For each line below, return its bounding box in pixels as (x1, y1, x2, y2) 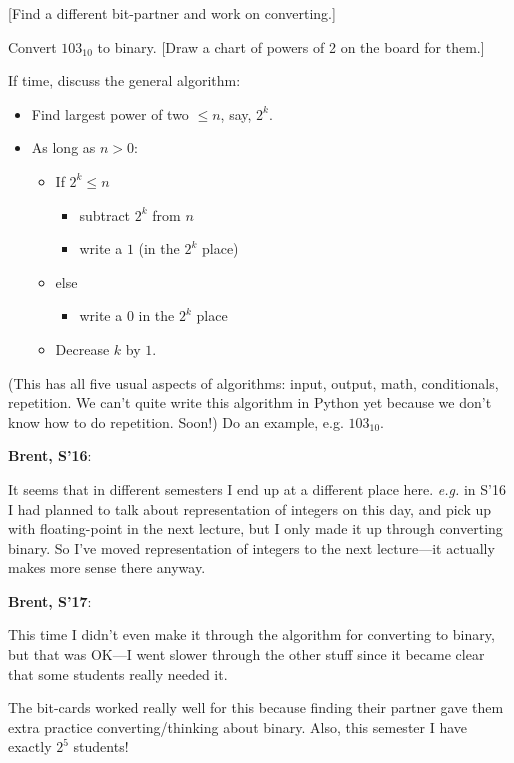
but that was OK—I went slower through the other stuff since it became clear (8, 644, 485, 665)
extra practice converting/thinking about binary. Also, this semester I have (8, 716, 468, 737)
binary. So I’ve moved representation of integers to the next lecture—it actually (8, 537, 495, 558)
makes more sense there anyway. (8, 557, 206, 578)
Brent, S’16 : (8, 445, 92, 466)
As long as (31, 137, 96, 158)
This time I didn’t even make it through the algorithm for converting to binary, (8, 624, 495, 645)
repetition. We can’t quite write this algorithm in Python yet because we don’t (8, 392, 492, 413)
